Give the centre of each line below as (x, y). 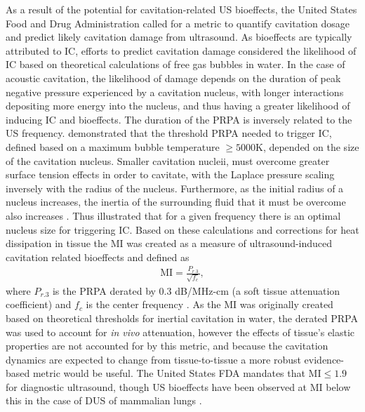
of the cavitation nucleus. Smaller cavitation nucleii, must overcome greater (168, 160)
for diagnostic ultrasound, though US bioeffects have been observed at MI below (178, 386)
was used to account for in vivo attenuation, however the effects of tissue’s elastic (180, 332)
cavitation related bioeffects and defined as (98, 257)
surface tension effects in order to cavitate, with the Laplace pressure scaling (170, 174)
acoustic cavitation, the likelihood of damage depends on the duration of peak (173, 78)
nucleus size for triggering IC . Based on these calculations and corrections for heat (182, 229)
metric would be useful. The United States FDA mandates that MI (177, 373)
